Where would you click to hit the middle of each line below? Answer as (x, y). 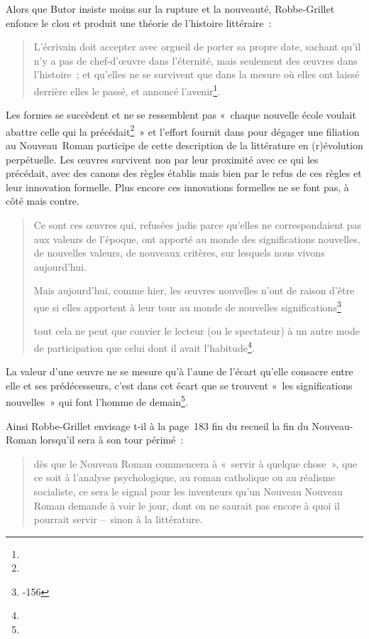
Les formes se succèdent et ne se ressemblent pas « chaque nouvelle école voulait (181, 115)
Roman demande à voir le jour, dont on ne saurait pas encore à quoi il (187, 505)
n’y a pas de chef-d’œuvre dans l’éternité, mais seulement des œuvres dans (195, 60)
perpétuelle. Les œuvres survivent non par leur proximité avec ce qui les (162, 159)
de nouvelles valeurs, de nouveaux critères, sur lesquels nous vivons (179, 253)
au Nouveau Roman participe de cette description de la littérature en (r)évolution (184, 145)
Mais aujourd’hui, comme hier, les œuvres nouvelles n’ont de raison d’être (194, 290)
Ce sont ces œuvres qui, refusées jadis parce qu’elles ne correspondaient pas (198, 225)
